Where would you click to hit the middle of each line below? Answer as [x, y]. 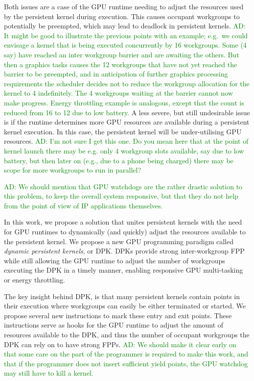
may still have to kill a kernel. [49, 373]
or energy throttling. [35, 280]
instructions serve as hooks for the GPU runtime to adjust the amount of [114, 325]
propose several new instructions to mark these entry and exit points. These [118, 315]
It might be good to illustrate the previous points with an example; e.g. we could [126, 35]
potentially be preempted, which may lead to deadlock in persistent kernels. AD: [125, 26]
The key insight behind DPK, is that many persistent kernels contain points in [122, 296]
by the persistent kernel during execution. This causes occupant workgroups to [122, 16]
